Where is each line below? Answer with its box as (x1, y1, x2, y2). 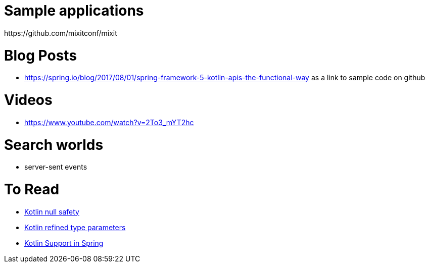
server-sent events (24, 163, 87, 172)
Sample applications (4, 2, 144, 19)
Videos (4, 91, 53, 109)
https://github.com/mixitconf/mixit (4, 28, 117, 37)
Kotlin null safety (24, 207, 79, 216)
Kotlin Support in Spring (24, 238, 104, 247)
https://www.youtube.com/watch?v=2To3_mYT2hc (24, 118, 194, 127)
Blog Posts (4, 46, 77, 64)
